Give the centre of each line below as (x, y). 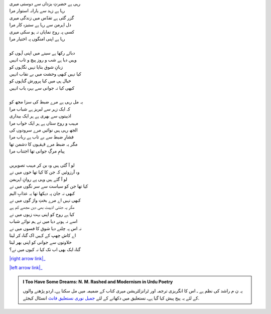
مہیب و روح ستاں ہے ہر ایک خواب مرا (44, 123)
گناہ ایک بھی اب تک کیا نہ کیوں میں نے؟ (45, 249)
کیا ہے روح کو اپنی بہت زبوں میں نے (42, 214)
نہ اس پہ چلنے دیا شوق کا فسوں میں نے (45, 228)
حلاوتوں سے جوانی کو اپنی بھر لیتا (41, 242)
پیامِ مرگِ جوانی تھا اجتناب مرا (37, 151)
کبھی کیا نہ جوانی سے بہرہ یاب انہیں (42, 88)
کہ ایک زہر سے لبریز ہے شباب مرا (40, 109)
